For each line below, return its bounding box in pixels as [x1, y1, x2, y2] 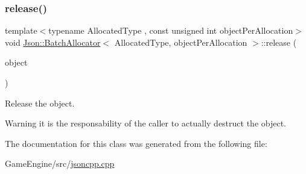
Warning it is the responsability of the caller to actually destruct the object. [5, 117, 286, 129]
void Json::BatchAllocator [5, 36, 101, 48]
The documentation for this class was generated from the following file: [5, 137, 267, 149]
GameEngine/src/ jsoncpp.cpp [5, 157, 115, 170]
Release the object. [5, 96, 75, 109]
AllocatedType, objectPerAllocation [114, 36, 247, 48]
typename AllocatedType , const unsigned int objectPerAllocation [48, 24, 293, 37]
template [5, 24, 37, 37]
